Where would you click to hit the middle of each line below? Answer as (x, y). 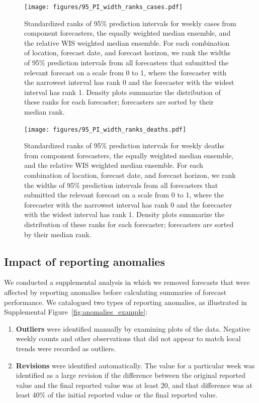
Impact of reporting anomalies (84, 261)
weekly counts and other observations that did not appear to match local (128, 338)
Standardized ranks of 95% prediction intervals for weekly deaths (124, 145)
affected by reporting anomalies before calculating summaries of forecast (115, 292)
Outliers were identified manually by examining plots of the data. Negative (133, 328)
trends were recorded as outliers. (66, 348)
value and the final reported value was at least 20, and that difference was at (134, 385)
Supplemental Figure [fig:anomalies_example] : (76, 312)
